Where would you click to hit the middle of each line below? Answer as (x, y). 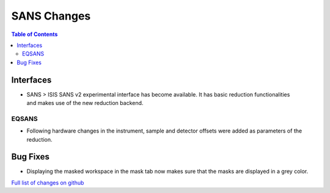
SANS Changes (51, 16)
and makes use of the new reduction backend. (85, 103)
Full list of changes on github (48, 183)
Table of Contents (35, 34)
